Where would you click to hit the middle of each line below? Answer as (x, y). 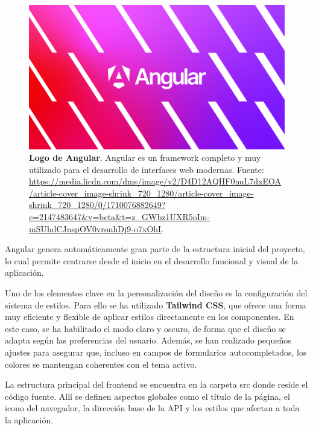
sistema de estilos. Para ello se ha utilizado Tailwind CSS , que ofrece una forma (156, 305)
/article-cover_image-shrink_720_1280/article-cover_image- (141, 193)
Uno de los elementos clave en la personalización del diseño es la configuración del (156, 293)
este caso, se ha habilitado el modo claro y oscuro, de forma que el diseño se (145, 328)
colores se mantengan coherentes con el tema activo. (101, 364)
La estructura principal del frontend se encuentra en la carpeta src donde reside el (156, 384)
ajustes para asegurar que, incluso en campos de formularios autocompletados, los (156, 352)
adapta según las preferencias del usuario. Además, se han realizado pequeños (148, 340)
